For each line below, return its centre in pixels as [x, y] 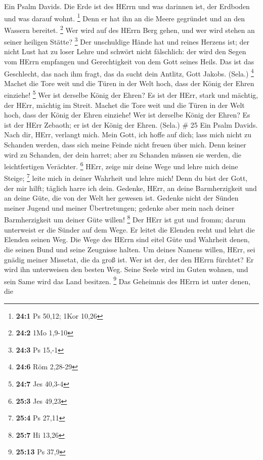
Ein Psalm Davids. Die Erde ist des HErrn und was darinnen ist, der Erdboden [127, 6]
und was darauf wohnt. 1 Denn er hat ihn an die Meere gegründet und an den [125, 17]
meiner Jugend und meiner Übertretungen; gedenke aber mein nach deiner [119, 207]
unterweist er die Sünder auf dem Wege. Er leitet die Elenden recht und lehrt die [129, 229]
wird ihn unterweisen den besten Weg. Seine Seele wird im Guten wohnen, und [126, 269]
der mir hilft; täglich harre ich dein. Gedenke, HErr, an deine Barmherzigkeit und [130, 188]
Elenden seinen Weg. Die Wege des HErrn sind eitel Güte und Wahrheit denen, [127, 239]
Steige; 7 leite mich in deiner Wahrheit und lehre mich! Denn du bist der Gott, [126, 177]
